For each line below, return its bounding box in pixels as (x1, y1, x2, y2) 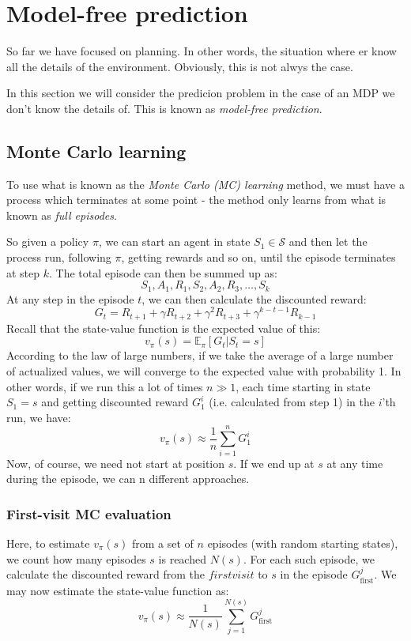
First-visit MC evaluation (6, 503, 172, 523)
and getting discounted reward (41, 394, 189, 410)
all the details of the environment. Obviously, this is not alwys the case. (6, 58, 353, 74)
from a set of (132, 534, 194, 551)
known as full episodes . (6, 206, 117, 223)
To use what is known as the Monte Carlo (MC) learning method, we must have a (6, 175, 405, 192)
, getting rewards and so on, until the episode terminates (121, 249, 396, 266)
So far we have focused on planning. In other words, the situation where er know (6, 43, 397, 59)
